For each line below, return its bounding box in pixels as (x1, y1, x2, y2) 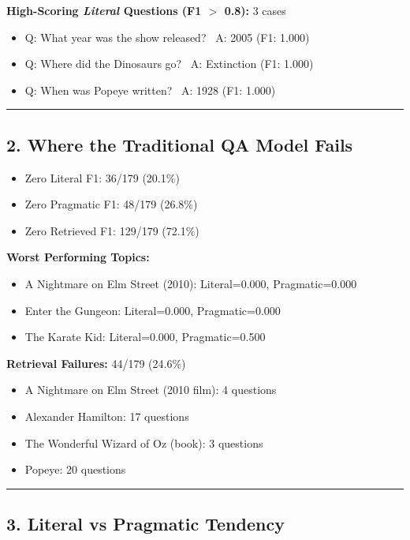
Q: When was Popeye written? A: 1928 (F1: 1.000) (24, 81, 276, 98)
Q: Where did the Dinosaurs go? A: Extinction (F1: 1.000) (24, 55, 314, 72)
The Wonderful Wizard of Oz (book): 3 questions (24, 434, 263, 451)
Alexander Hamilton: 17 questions (24, 407, 189, 424)
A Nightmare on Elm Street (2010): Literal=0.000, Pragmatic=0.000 (24, 275, 357, 291)
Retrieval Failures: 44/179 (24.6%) (6, 354, 186, 371)
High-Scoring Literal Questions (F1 (6, 2, 202, 18)
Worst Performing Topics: (6, 249, 150, 265)
